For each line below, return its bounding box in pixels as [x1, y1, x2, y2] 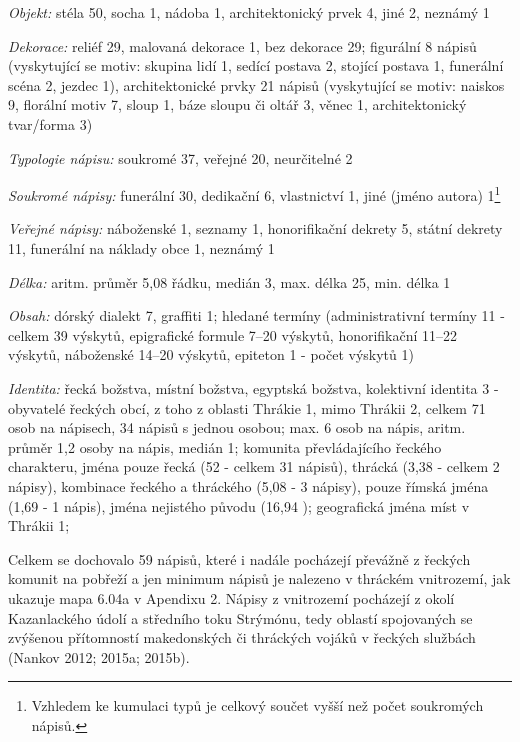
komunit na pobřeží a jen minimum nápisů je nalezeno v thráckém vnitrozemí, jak [8, 568, 511, 589]
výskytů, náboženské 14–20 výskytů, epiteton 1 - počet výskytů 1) [8, 344, 414, 365]
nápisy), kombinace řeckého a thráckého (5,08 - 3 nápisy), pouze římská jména [8, 475, 489, 496]
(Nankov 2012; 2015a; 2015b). [8, 646, 190, 667]
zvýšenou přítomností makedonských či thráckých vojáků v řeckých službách [8, 627, 476, 648]
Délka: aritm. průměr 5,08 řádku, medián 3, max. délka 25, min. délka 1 [8, 271, 451, 292]
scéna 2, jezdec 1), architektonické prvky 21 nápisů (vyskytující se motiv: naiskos [8, 74, 505, 95]
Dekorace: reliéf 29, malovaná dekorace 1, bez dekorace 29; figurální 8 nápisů [8, 35, 477, 56]
